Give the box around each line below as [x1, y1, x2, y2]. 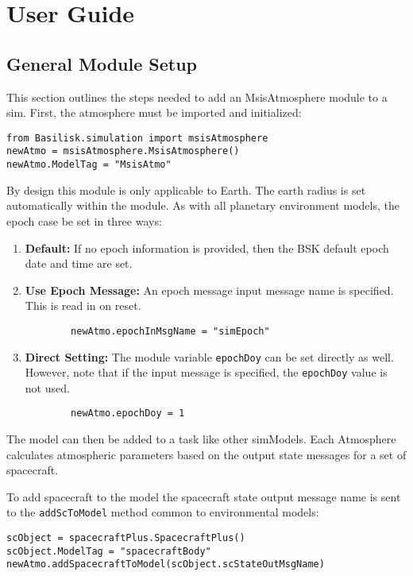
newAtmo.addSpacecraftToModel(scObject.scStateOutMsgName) [6, 559, 325, 570]
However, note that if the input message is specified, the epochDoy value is [25, 364, 388, 381]
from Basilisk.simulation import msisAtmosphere [6, 132, 268, 144]
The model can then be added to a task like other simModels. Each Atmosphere [6, 431, 396, 447]
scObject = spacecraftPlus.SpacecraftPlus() [6, 532, 245, 544]
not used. [25, 379, 70, 396]
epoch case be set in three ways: [6, 212, 162, 229]
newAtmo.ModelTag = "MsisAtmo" [6, 159, 172, 171]
